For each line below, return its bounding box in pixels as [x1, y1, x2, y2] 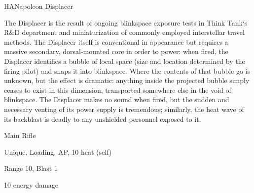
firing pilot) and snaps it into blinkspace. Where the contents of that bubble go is [4, 65, 251, 76]
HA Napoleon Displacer [4, 1, 73, 11]
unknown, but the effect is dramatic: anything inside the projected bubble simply [4, 75, 250, 85]
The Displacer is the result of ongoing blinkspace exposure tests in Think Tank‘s [4, 17, 248, 28]
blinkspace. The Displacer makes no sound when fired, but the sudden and [4, 94, 229, 105]
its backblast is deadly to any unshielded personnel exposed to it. [4, 113, 201, 124]
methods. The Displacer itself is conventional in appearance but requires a [4, 36, 228, 47]
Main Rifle [4, 130, 36, 140]
